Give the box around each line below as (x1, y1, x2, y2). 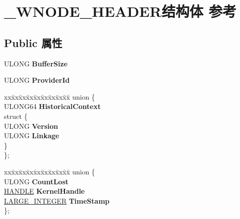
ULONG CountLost (4, 176, 69, 186)
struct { (4, 110, 28, 121)
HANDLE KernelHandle (4, 186, 85, 196)
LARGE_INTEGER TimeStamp (4, 195, 110, 206)
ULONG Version (4, 120, 58, 131)
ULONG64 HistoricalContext (4, 101, 101, 111)
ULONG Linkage (4, 130, 60, 141)
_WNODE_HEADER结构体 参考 (4, 1, 237, 21)
